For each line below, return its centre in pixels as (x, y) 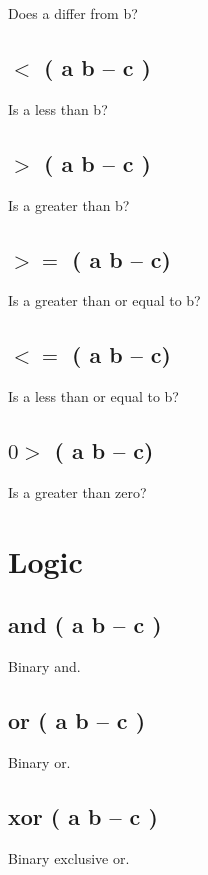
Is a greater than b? (69, 204)
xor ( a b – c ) (83, 815)
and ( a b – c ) (85, 624)
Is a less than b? (58, 108)
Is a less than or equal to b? (93, 396)
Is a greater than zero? (77, 491)
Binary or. (39, 761)
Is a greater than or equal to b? (104, 300)
